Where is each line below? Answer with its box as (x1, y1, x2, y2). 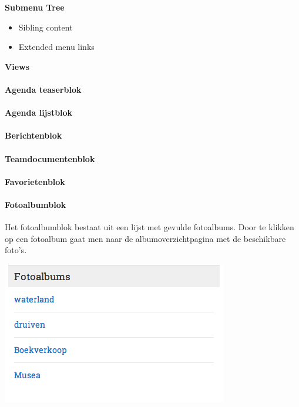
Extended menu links (18, 41, 95, 53)
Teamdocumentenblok (5, 152, 95, 164)
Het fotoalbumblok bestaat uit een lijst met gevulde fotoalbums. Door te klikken (5, 221, 294, 233)
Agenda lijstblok (5, 106, 73, 119)
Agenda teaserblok (5, 83, 82, 95)
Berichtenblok (5, 129, 62, 142)
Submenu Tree (5, 1, 65, 13)
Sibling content (18, 21, 73, 33)
